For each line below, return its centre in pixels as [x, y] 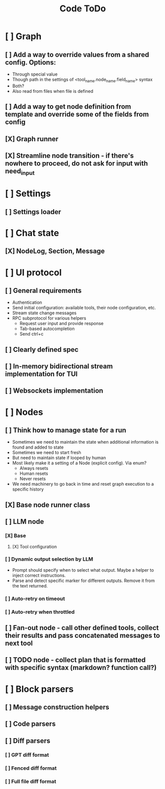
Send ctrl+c [32, 334]
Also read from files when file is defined [53, 91]
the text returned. [30, 585]
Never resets [33, 479]
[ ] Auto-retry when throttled [40, 612]
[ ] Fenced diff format [31, 768]
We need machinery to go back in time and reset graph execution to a [83, 484]
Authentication [27, 302]
